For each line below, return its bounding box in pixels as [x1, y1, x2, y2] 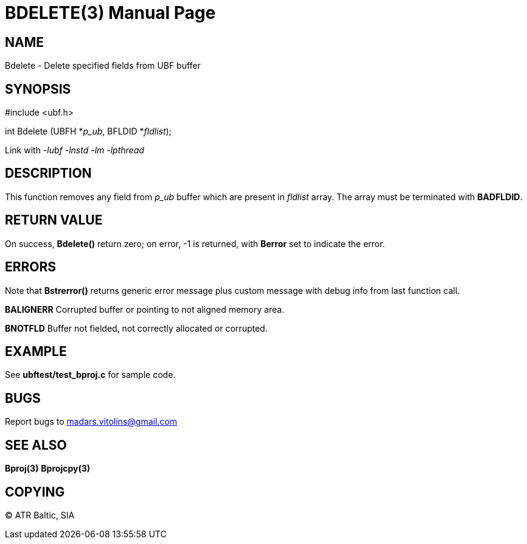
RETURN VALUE [5, 212, 103, 228]
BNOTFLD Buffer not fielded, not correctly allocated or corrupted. [5, 323, 268, 333]
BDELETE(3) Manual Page [5, 2, 216, 23]
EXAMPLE [5, 343, 67, 359]
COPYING [5, 484, 65, 500]
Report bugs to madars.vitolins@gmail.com [5, 416, 177, 427]
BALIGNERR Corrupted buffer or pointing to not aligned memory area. [5, 304, 285, 315]
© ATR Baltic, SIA [5, 509, 75, 520]
